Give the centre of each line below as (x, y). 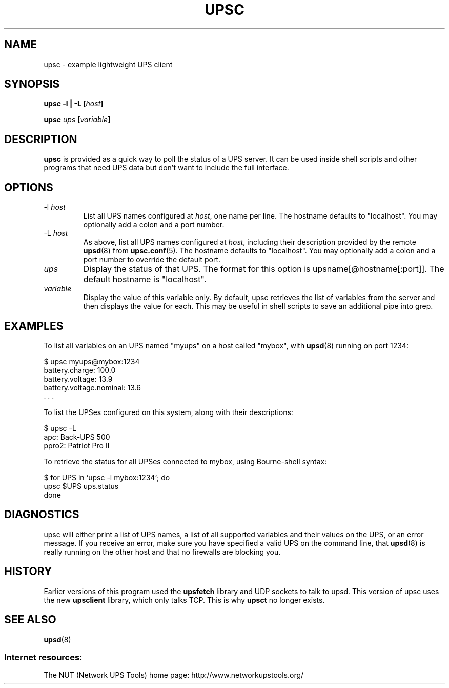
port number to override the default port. (152, 260)
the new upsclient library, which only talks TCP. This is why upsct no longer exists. (184, 600)
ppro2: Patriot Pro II (77, 445)
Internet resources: (43, 657)
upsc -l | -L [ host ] (74, 104)
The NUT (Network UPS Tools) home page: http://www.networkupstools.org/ (174, 675)
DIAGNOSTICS (42, 515)
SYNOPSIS (32, 84)
